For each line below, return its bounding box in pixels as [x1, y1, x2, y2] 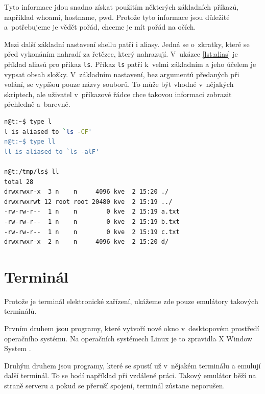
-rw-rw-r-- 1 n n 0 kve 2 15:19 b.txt [4, 218, 180, 225]
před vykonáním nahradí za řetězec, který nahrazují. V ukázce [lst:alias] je [4, 49, 238, 59]
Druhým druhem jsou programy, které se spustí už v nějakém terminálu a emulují [4, 360, 261, 370]
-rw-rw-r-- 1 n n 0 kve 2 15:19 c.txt [4, 228, 180, 236]
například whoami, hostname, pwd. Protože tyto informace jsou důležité [4, 11, 230, 22]
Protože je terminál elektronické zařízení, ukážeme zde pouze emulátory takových [4, 295, 258, 306]
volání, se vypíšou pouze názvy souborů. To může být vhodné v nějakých [4, 79, 234, 89]
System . [4, 343, 31, 354]
